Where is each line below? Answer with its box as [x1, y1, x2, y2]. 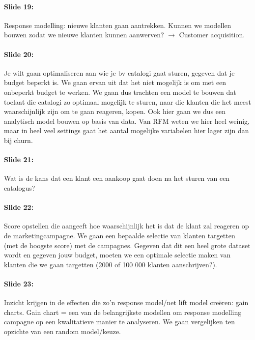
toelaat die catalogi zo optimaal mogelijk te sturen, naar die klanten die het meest [4, 96, 252, 107]
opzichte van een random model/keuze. [4, 326, 121, 336]
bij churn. [4, 135, 33, 145]
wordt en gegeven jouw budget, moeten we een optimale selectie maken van [4, 250, 231, 260]
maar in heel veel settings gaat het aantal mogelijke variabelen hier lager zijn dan [4, 125, 249, 136]
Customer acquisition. [179, 29, 245, 40]
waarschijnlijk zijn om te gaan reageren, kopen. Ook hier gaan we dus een [4, 106, 226, 116]
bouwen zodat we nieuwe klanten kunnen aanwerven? [4, 29, 164, 40]
